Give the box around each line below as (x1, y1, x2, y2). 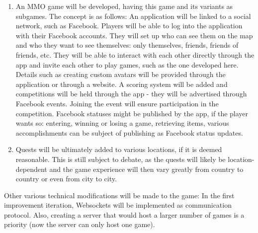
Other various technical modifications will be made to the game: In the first (4, 190, 235, 200)
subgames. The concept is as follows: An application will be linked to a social (15, 10, 251, 21)
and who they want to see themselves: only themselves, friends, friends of (15, 40, 239, 50)
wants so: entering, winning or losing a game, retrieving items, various (15, 118, 229, 128)
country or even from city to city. (15, 173, 117, 184)
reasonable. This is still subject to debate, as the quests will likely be (15, 154, 226, 164)
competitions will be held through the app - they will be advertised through (15, 88, 247, 99)
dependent (15, 163, 47, 174)
